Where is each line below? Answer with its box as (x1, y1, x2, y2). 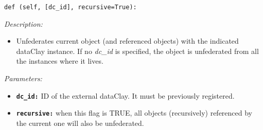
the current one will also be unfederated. (16, 117, 144, 128)
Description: (4, 18, 43, 29)
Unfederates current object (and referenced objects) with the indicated (16, 35, 239, 46)
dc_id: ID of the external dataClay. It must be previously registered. (16, 90, 235, 101)
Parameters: (4, 73, 42, 84)
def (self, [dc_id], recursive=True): (4, 4, 137, 11)
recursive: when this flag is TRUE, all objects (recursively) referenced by (16, 107, 252, 118)
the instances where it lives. (16, 55, 103, 66)
